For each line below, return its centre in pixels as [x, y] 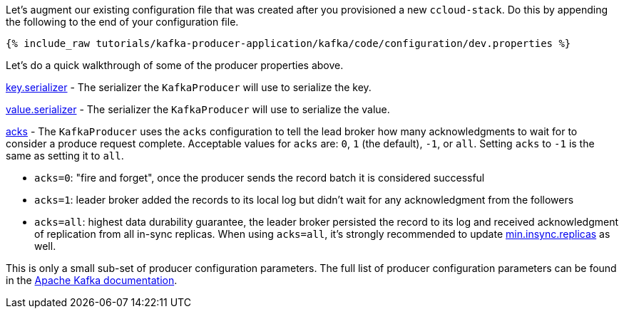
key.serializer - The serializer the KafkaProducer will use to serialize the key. [189, 87]
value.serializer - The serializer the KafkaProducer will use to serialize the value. [198, 109]
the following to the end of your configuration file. [122, 22]
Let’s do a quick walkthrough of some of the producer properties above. [175, 65]
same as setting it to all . [65, 156]
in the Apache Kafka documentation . [92, 280]
